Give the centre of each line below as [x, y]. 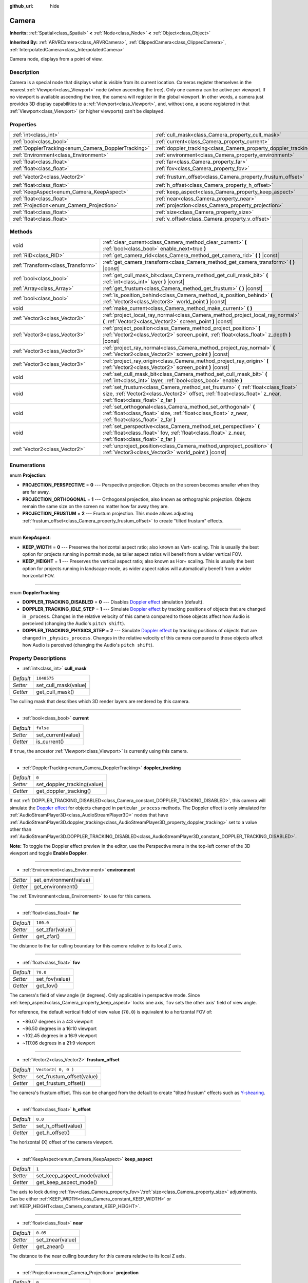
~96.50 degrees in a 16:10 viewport [60, 1028]
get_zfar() [48, 936]
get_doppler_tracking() [64, 791]
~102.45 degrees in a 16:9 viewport [60, 1036]
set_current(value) [58, 735]
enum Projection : [28, 475]
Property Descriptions [38, 658]
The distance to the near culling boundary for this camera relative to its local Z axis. [98, 1256]
